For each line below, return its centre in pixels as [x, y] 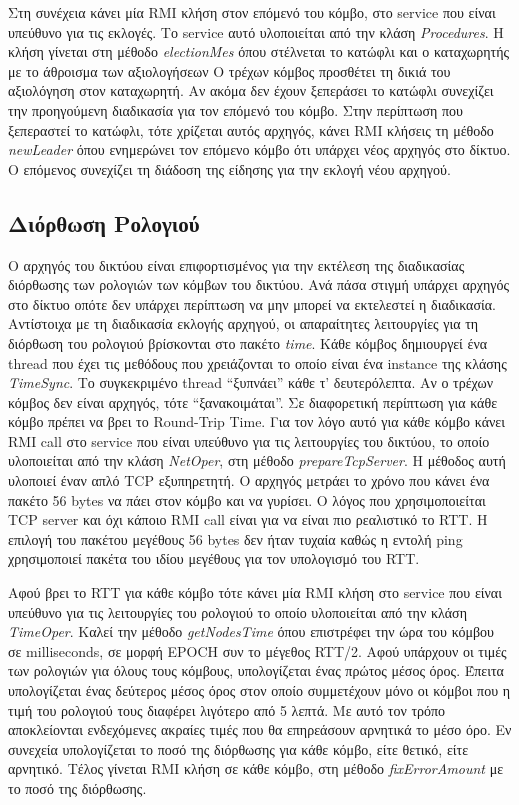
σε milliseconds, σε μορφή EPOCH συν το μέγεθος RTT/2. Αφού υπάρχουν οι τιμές [257, 650]
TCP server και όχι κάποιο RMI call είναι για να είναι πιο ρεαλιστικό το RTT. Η [248, 519]
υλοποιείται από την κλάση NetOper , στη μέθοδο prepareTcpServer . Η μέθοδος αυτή [257, 460]
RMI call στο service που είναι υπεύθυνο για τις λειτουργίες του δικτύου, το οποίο [249, 440]
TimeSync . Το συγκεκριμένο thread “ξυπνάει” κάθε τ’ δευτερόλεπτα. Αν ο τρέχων [251, 382]
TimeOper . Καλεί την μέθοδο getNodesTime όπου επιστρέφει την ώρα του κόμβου [251, 631]
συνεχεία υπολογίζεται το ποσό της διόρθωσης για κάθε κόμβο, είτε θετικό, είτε [238, 748]
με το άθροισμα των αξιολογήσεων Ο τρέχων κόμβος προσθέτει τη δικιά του [229, 70]
